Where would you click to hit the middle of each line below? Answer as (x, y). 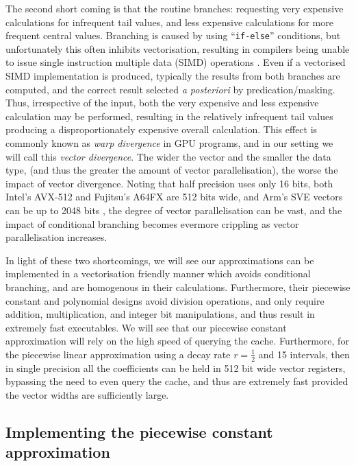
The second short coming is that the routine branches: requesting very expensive (175, 8)
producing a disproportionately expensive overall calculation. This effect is (162, 129)
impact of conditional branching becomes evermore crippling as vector (152, 223)
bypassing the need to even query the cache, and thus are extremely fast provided (177, 381)
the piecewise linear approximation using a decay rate (118, 354)
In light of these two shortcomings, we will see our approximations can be (160, 260)
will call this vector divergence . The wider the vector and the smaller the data (168, 156)
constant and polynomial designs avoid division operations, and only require (165, 300)
